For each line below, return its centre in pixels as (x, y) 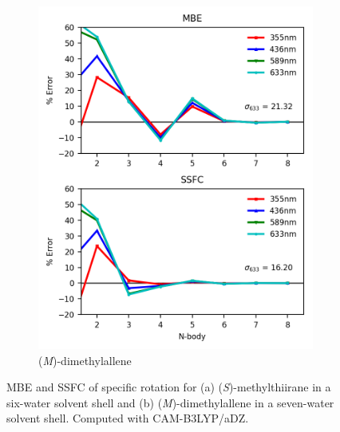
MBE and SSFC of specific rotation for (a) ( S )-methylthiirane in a (169, 387)
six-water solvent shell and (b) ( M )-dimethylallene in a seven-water (170, 402)
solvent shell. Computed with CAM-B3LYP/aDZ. (128, 418)
